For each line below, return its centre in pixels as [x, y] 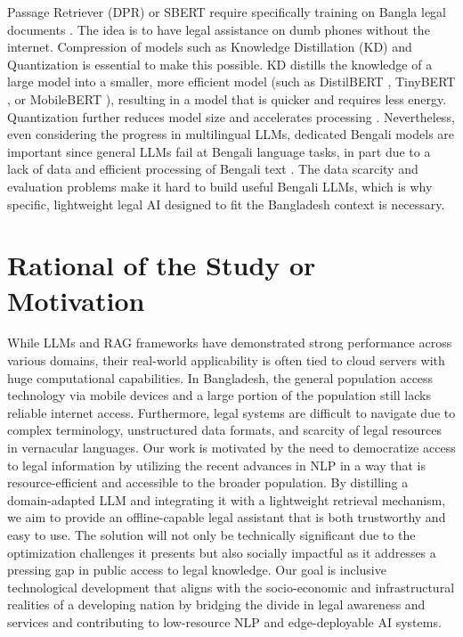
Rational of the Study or [162, 265]
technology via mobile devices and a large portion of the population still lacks [219, 395]
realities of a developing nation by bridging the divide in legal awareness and [216, 604]
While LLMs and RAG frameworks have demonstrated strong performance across [230, 343]
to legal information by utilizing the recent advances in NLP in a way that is [217, 465]
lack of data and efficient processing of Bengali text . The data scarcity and [213, 169]
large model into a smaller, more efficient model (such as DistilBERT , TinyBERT [231, 82]
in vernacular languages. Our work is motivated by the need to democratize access [231, 447]
